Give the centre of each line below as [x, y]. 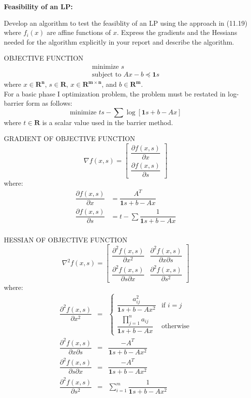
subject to [107, 75]
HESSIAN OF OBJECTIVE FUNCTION [66, 239]
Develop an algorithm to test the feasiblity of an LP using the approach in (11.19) [126, 23]
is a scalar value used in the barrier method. [108, 122]
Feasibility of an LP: [38, 6]
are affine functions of [79, 32]
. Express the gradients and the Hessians [177, 32]
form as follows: [49, 103]
